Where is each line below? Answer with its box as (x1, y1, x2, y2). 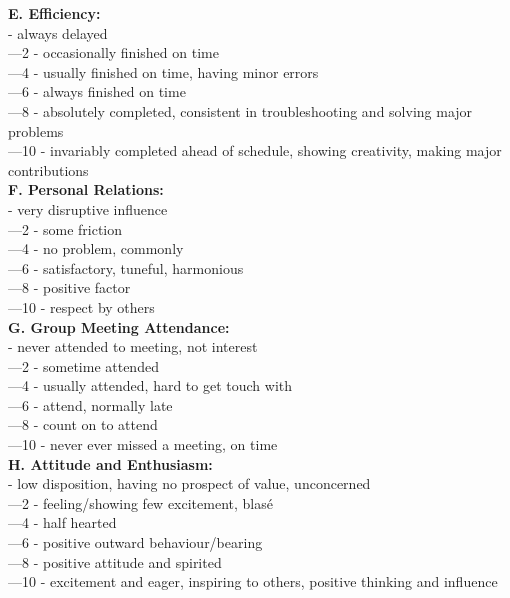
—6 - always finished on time (8, 81, 186, 102)
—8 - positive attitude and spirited (8, 551, 222, 572)
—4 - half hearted (8, 512, 117, 533)
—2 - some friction (8, 218, 123, 239)
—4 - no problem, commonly (8, 238, 184, 259)
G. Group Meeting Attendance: (8, 316, 230, 337)
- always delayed (8, 22, 108, 43)
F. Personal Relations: (8, 179, 164, 200)
